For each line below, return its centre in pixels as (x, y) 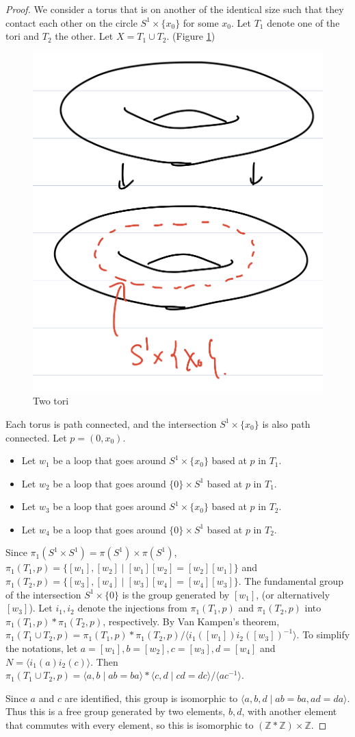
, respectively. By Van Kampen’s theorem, (191, 621)
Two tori (51, 401)
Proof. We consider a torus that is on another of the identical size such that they (175, 9)
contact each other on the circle (71, 22)
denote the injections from (132, 608)
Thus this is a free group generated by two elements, (116, 711)
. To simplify (323, 635)
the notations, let (42, 648)
